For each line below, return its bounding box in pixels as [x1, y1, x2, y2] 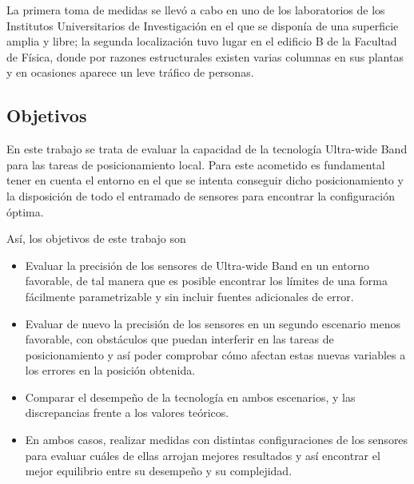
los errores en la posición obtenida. [25, 362, 196, 379]
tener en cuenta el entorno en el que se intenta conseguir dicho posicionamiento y [6, 172, 404, 188]
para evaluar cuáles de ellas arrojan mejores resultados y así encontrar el [25, 446, 380, 463]
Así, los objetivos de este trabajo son [6, 230, 186, 247]
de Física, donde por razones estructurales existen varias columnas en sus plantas [6, 48, 404, 65]
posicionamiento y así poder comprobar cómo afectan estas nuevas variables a [25, 346, 406, 363]
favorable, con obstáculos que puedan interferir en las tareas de [25, 331, 334, 347]
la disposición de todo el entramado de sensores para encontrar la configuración [6, 187, 395, 204]
